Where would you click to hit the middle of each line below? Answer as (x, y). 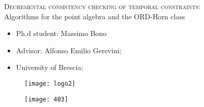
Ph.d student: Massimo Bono (61, 33)
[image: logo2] (50, 83)
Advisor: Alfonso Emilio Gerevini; (69, 50)
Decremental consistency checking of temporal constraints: (102, 6)
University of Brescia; (50, 67)
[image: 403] (46, 99)
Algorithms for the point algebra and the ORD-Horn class (95, 16)
